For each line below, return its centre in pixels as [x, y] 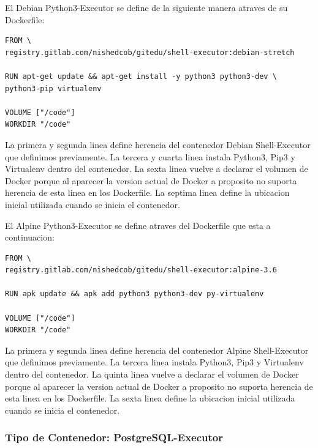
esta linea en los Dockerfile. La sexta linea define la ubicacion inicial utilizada [150, 398]
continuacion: [30, 237]
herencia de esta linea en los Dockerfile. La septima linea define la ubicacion [147, 192]
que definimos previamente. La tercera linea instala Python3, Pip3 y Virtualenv [154, 362]
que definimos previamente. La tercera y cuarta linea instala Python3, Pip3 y [150, 156]
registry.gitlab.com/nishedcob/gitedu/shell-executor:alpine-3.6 [141, 270]
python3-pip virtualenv [53, 88]
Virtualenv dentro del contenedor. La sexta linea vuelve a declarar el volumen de [157, 169]
